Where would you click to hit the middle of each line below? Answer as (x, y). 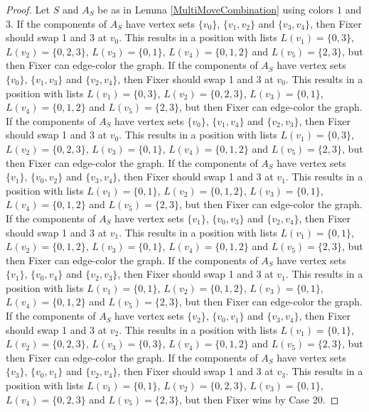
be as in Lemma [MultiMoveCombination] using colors (216, 9)
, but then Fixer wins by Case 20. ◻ (259, 399)
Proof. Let (28, 9)
